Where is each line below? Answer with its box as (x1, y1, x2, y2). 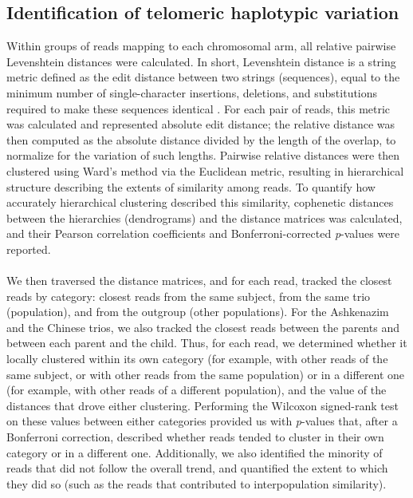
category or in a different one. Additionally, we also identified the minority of (6, 444, 383, 460)
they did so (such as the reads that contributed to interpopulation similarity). (6, 475, 387, 492)
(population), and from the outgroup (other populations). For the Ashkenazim (6, 303, 389, 320)
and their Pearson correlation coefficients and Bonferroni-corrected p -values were (6, 225, 400, 242)
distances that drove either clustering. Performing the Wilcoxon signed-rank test (6, 397, 399, 413)
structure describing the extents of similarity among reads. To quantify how (6, 178, 376, 195)
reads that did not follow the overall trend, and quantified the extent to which (6, 460, 388, 476)
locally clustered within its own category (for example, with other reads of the (6, 350, 388, 367)
